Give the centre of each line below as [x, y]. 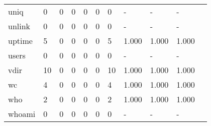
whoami [22, 114]
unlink [19, 26]
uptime [20, 41]
